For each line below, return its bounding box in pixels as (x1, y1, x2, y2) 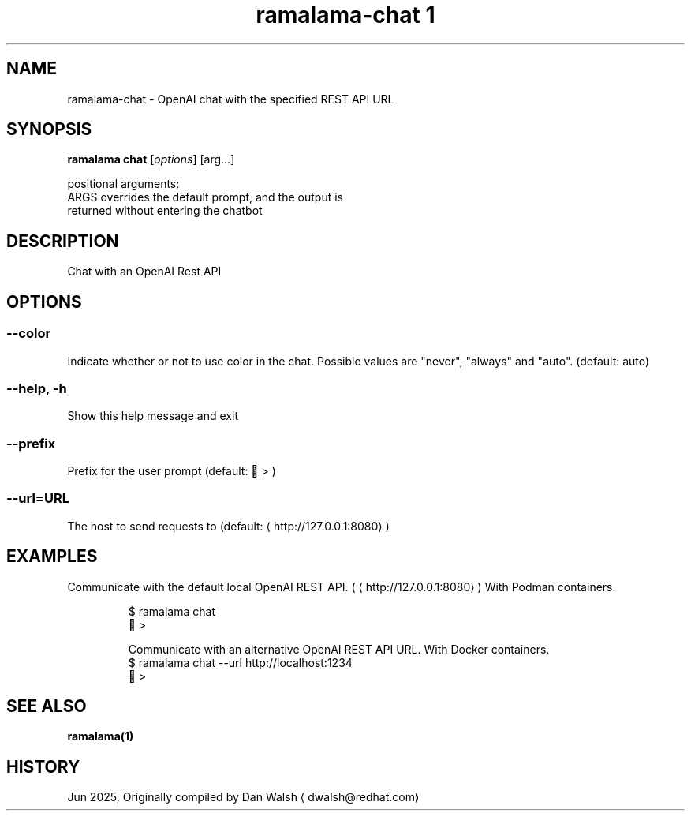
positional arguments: (67, 177, 180, 191)
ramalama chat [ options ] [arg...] (67, 152, 235, 167)
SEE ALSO (6, 696, 87, 717)
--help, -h (6, 380, 67, 396)
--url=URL (6, 490, 69, 507)
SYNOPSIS (6, 119, 92, 140)
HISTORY (6, 756, 80, 777)
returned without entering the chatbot (67, 204, 263, 218)
